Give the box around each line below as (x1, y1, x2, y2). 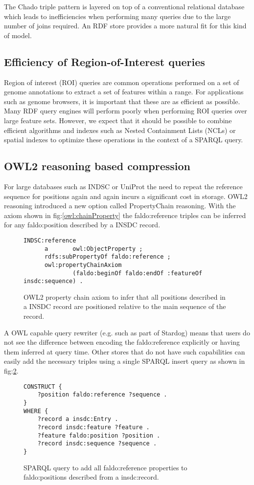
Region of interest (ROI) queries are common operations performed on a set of (4, 77, 239, 87)
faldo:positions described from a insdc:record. (23, 472, 159, 482)
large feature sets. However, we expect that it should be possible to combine (4, 115, 232, 125)
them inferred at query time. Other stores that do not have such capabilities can (4, 346, 245, 356)
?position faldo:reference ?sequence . (37, 391, 167, 398)
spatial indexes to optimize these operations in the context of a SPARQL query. (4, 134, 243, 145)
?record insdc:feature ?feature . (37, 423, 150, 431)
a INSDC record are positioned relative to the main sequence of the (23, 301, 226, 311)
